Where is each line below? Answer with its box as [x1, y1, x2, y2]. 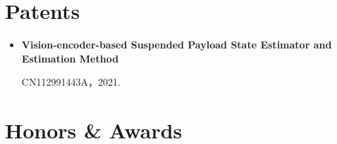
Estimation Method [21, 51, 119, 65]
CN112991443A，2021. [21, 74, 121, 89]
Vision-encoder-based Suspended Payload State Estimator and [21, 37, 332, 52]
